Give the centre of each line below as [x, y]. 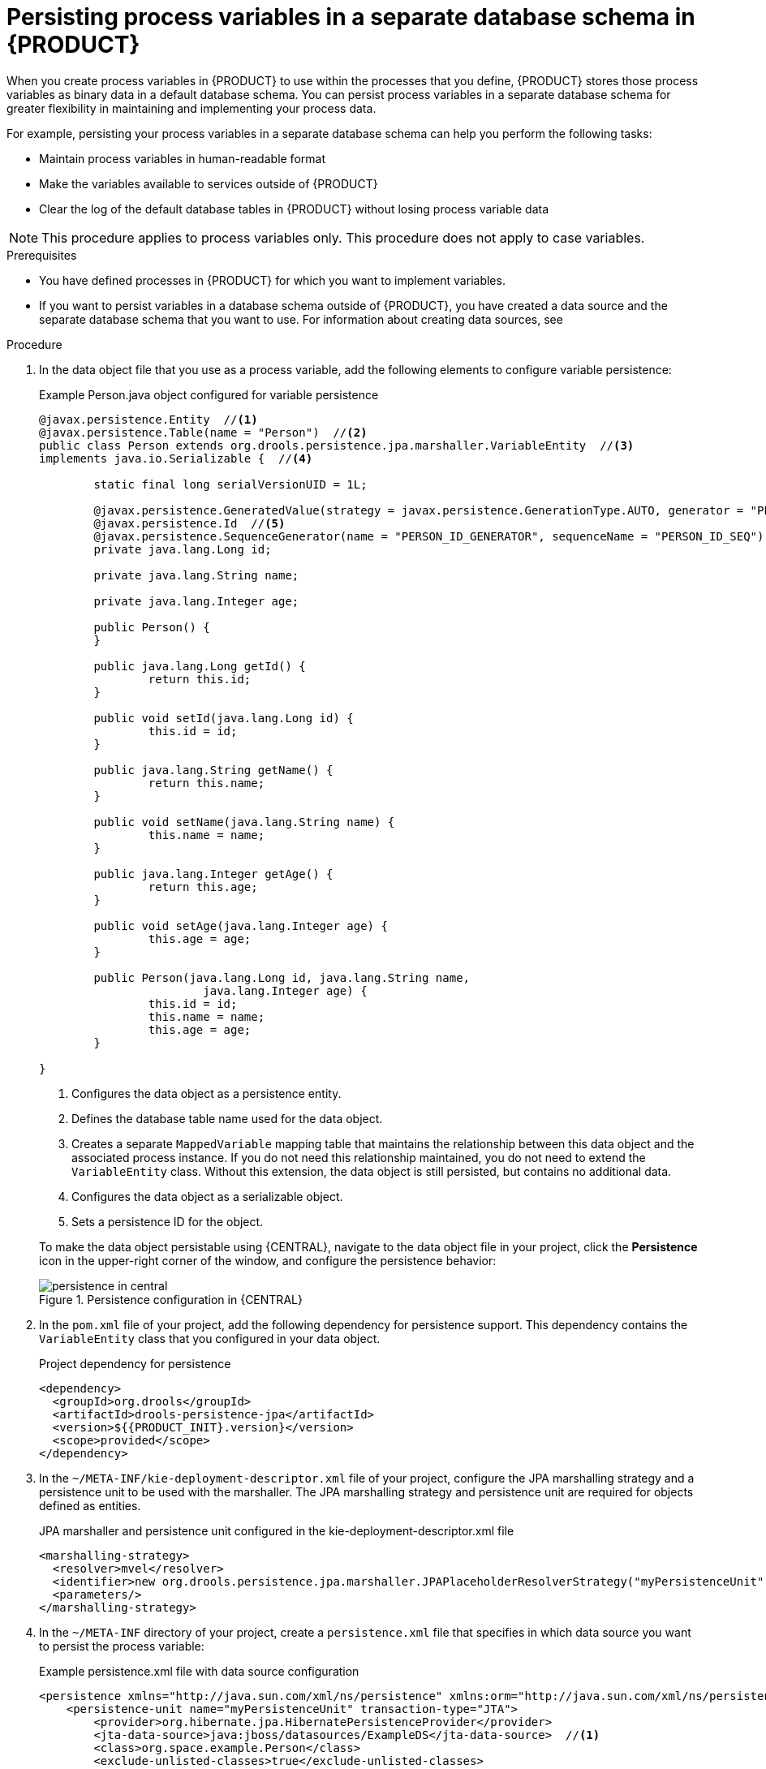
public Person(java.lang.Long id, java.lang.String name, [282, 977]
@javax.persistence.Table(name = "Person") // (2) [203, 432]
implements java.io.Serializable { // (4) [176, 458]
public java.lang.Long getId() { [200, 666]
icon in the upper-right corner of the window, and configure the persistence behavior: [268, 1260]
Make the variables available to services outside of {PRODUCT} [209, 183]
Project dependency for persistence [135, 1363]
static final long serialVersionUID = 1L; [230, 484]
